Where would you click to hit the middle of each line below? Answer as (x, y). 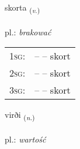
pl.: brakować (28, 32)
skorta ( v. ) (22, 8)
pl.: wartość (25, 139)
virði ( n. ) (20, 115)
